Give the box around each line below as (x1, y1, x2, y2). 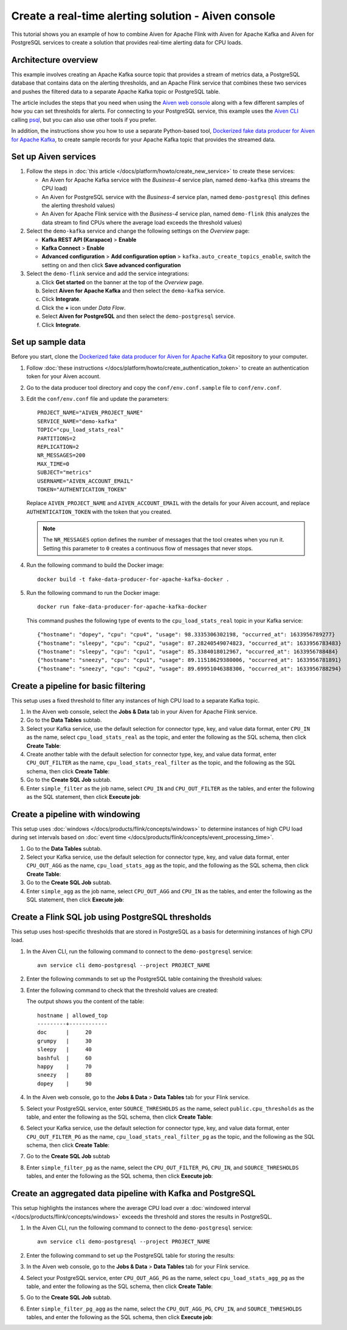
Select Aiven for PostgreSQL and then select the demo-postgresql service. (41, 312, 236, 320)
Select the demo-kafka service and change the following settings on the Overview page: (26, 227, 250, 234)
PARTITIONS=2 (37, 435, 76, 442)
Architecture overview (11, 55, 98, 65)
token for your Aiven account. (26, 373, 101, 380)
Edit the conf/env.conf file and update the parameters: (26, 395, 170, 402)
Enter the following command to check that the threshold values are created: (26, 987, 219, 994)
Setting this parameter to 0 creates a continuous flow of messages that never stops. (43, 544, 253, 552)
